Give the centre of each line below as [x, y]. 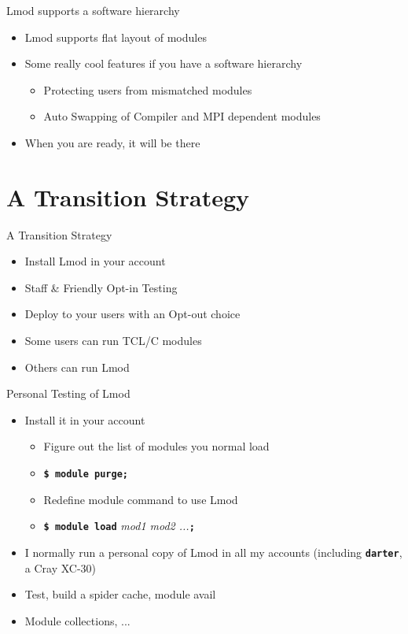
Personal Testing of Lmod [68, 393]
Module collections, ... [77, 620]
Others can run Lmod [77, 367]
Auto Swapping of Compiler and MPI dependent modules [182, 116]
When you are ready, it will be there [112, 142]
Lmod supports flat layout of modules [116, 37]
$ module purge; [86, 475]
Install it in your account [85, 419]
